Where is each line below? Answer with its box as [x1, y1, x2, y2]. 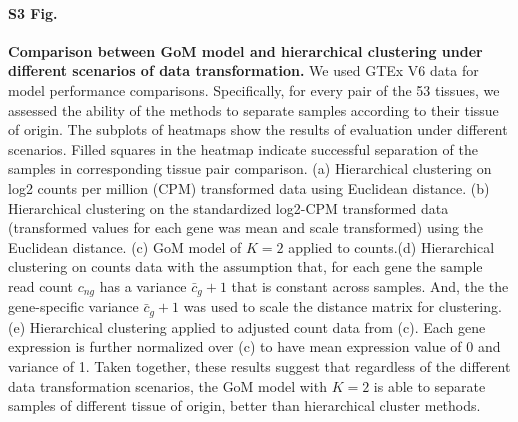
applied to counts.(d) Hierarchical [288, 236, 495, 257]
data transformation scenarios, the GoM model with [8, 375, 327, 396]
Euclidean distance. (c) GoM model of [8, 236, 242, 257]
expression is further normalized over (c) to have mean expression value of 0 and [8, 336, 501, 357]
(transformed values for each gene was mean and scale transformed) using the [8, 217, 484, 238]
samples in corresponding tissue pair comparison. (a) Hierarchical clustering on [8, 158, 492, 179]
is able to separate [373, 375, 486, 396]
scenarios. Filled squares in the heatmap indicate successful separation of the [8, 138, 478, 159]
